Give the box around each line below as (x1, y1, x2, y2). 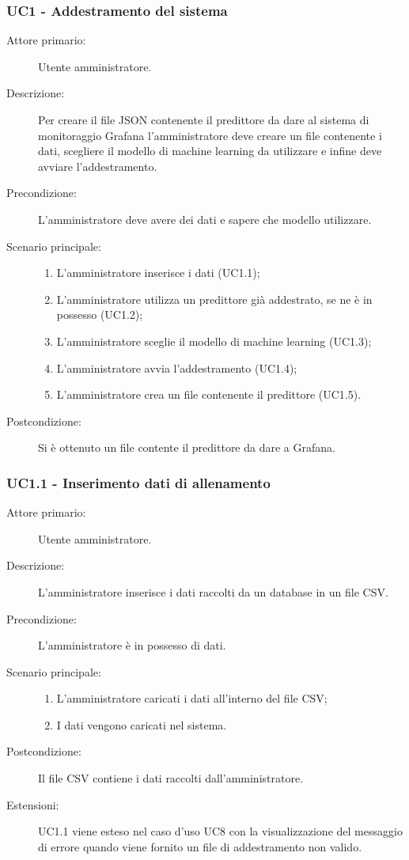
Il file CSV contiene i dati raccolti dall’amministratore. (38, 770, 304, 786)
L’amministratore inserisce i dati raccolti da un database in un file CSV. (38, 583, 388, 600)
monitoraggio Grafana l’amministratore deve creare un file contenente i (38, 127, 382, 143)
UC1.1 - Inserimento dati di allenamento (6, 472, 271, 492)
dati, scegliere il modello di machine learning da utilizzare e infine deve (38, 142, 382, 159)
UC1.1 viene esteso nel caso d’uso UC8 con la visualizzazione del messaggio (38, 823, 403, 839)
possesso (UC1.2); (56, 306, 143, 323)
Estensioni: (6, 796, 59, 813)
